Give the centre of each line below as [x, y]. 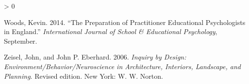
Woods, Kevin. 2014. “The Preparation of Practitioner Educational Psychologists [125, 22]
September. [21, 41]
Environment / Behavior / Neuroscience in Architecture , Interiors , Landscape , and [122, 66]
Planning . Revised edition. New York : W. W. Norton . [83, 76]
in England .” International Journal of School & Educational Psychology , [111, 31]
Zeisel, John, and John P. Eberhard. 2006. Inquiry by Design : [95, 57]
